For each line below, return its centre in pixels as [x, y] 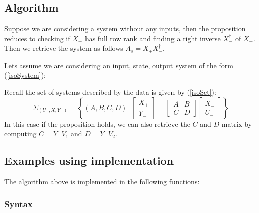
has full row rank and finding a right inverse [153, 38]
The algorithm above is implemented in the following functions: [102, 182]
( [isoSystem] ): [25, 75]
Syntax [18, 204]
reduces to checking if [37, 38]
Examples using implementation [89, 161]
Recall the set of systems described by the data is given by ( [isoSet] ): [110, 92]
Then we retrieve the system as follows [64, 48]
